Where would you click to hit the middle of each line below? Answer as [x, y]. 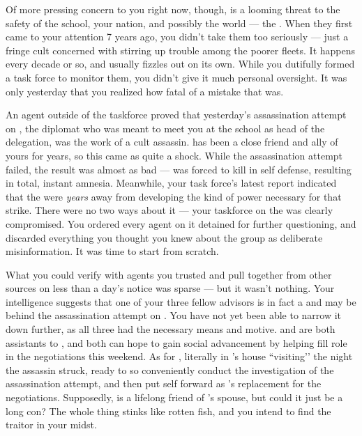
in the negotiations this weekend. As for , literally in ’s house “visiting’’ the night [179, 356]
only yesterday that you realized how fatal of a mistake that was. [145, 91]
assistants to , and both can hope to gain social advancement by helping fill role [176, 342]
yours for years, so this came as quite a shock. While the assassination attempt [174, 155]
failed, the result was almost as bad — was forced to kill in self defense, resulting [179, 169]
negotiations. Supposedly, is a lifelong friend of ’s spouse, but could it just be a [174, 397]
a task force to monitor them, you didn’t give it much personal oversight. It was [176, 77]
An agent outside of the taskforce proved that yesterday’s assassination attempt [176, 115]
